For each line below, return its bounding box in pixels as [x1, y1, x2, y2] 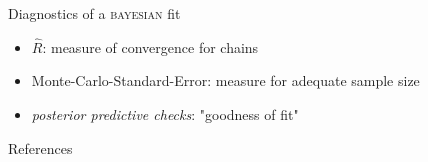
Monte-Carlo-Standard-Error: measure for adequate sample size [31, 70, 420, 91]
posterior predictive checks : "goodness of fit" [31, 104, 299, 124]
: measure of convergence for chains [42, 36, 259, 57]
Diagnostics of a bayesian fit [8, 3, 181, 23]
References [8, 137, 73, 158]
